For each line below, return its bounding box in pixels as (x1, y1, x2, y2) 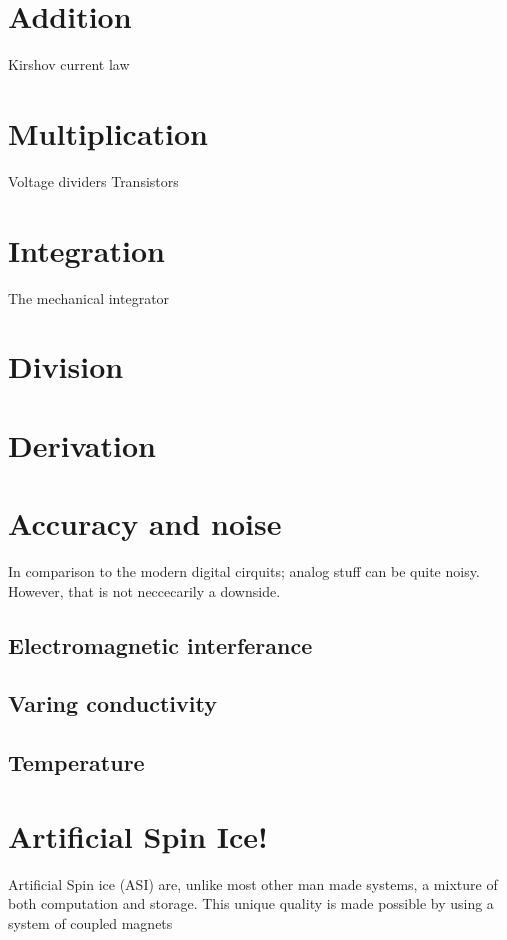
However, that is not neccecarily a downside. (8, 580, 281, 601)
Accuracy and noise (8, 503, 282, 544)
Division (8, 346, 124, 387)
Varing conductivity (8, 688, 217, 719)
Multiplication (8, 112, 209, 153)
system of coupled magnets (8, 912, 173, 933)
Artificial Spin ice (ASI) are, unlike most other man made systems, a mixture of (8, 873, 498, 894)
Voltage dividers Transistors (8, 170, 179, 191)
